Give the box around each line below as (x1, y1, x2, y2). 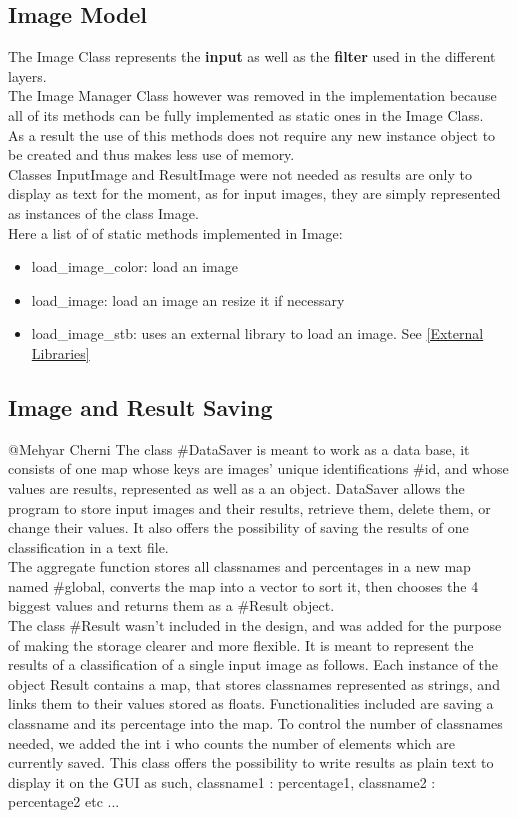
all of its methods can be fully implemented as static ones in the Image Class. (8, 104, 484, 125)
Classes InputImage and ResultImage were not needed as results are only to (8, 163, 472, 184)
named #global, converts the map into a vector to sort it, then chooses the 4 (8, 575, 479, 596)
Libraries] (31, 342, 90, 363)
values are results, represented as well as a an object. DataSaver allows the (8, 477, 465, 498)
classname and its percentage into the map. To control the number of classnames (8, 713, 503, 734)
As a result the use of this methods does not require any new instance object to (8, 124, 496, 145)
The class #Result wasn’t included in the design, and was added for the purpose (8, 615, 502, 636)
